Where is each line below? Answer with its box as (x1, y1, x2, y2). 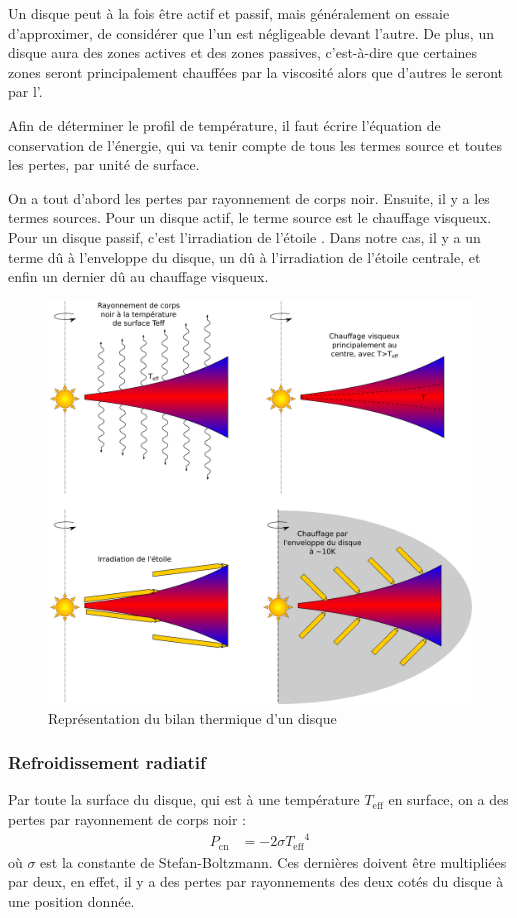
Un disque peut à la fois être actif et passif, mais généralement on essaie (8, 3, 450, 23)
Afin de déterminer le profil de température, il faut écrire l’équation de (8, 114, 441, 135)
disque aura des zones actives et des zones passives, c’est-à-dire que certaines (8, 42, 478, 63)
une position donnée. (8, 890, 135, 911)
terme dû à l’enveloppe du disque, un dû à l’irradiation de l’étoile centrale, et (8, 246, 481, 267)
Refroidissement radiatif (8, 750, 206, 775)
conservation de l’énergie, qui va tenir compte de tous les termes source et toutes (8, 134, 503, 155)
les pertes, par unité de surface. (8, 154, 200, 175)
